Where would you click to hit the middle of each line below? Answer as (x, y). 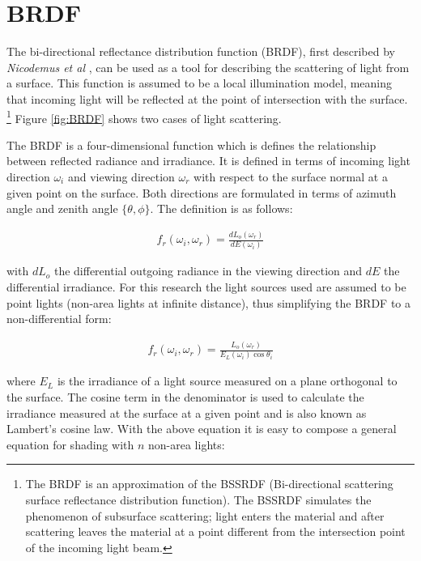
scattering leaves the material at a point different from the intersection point (215, 531)
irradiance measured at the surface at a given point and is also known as (187, 412)
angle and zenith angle (62, 208)
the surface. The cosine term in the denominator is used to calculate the (185, 397)
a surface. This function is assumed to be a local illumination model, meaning (200, 83)
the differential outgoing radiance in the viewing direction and (208, 271)
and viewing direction (121, 176)
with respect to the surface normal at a (291, 176)
